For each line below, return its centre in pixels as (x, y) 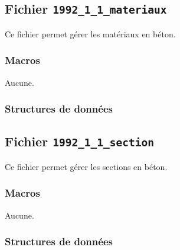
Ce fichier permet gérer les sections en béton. (86, 166)
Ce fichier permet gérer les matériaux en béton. (90, 33)
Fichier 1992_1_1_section (80, 141)
